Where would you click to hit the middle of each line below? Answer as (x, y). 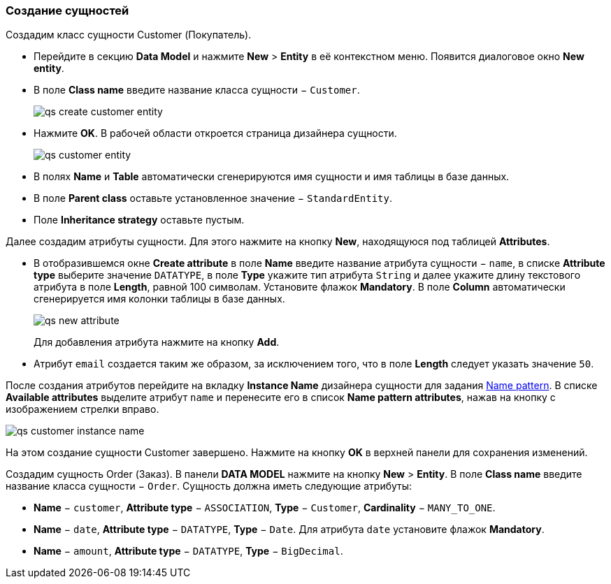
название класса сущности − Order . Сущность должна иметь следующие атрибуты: (209, 486)
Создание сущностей (67, 10)
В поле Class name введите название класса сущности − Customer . (197, 90)
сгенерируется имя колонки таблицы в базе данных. (159, 299)
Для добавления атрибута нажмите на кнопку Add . (157, 342)
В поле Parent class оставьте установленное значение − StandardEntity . (213, 198)
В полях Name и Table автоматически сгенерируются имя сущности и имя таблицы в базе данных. (272, 177)
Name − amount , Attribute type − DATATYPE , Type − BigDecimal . (188, 551)
